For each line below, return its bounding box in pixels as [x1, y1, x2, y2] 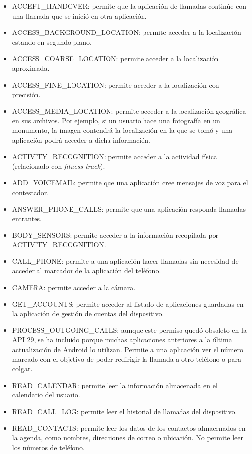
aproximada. [12, 63, 50, 73]
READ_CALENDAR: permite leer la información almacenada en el [12, 380, 217, 390]
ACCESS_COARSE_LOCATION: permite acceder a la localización [12, 53, 219, 64]
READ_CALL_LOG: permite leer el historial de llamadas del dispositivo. [12, 406, 237, 416]
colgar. [12, 363, 33, 374]
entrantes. [12, 213, 42, 224]
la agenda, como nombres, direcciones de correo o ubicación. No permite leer [12, 432, 243, 443]
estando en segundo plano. [12, 36, 92, 47]
